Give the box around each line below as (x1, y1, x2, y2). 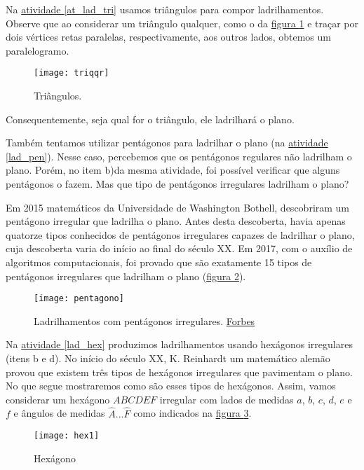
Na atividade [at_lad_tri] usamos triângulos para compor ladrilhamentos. (6, 2, 324, 16)
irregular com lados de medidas (159, 392, 294, 406)
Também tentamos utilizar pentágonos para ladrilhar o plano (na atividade (6, 135, 328, 150)
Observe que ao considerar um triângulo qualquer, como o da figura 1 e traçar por (6, 15, 358, 30)
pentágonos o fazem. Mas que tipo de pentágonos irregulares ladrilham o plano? (6, 177, 349, 191)
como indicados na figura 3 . (133, 406, 252, 420)
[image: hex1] (34, 431, 100, 441)
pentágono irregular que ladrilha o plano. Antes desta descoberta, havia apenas (6, 214, 346, 228)
